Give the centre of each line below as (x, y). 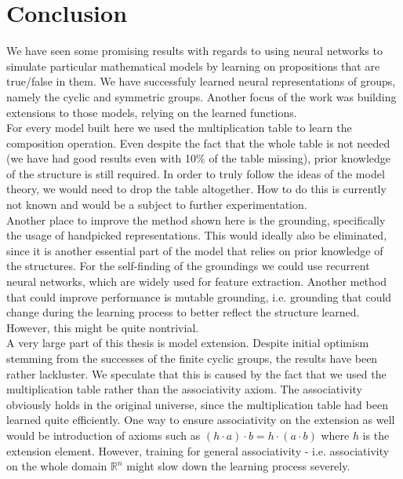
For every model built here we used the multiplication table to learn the (179, 128)
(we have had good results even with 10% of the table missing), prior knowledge (199, 158)
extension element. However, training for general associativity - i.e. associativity (198, 450)
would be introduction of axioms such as (103, 435)
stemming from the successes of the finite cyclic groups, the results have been (192, 358)
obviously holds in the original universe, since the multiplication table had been (197, 404)
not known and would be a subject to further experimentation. (157, 205)
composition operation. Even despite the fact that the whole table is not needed (198, 143)
